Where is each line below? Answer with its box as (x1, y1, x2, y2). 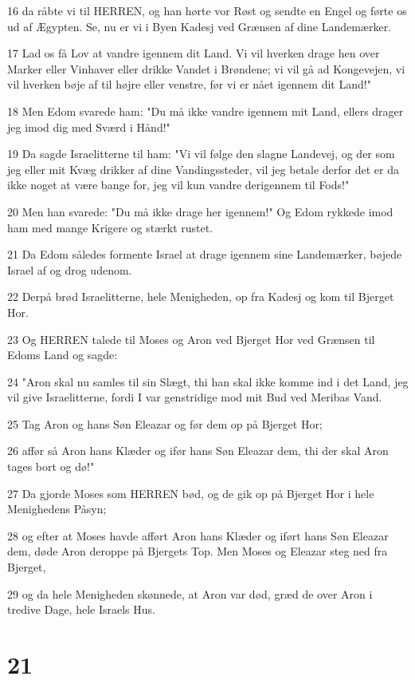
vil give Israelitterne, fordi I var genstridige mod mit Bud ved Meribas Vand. (7, 389, 382, 405)
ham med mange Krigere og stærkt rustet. (7, 219, 213, 235)
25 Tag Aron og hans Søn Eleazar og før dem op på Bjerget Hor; (7, 415, 323, 432)
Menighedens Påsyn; (7, 500, 107, 517)
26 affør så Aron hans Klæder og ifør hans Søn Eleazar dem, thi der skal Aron (7, 442, 389, 459)
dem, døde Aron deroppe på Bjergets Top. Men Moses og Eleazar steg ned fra (7, 543, 388, 559)
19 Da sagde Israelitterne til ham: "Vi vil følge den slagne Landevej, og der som (7, 145, 395, 162)
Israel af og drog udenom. (7, 261, 132, 278)
